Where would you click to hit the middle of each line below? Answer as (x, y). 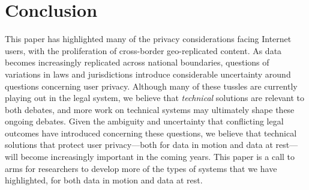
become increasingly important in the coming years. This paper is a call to (158, 157)
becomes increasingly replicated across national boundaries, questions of (137, 62)
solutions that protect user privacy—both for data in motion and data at (139, 145)
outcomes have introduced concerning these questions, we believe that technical (151, 133)
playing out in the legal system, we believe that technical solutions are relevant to (155, 98)
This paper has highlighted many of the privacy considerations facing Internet (148, 39)
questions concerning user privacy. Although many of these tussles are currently (151, 86)
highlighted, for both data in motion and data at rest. (104, 180)
